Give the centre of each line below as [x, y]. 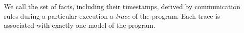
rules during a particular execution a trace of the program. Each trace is [112, 16]
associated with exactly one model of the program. [80, 25]
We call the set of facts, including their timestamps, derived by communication [122, 6]
